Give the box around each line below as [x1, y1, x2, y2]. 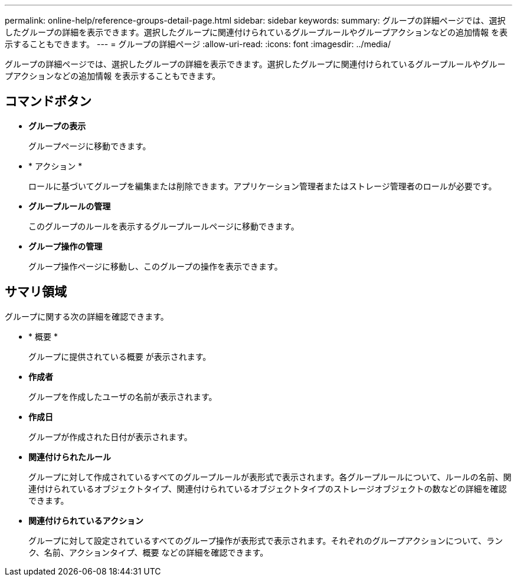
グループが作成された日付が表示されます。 [28, 431, 192, 442]
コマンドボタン [5, 94, 91, 109]
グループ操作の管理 [28, 241, 103, 251]
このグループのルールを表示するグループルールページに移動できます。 [28, 221, 299, 231]
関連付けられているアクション [28, 515, 143, 526]
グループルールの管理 [28, 201, 111, 211]
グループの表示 [28, 120, 86, 131]
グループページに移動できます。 [28, 140, 151, 151]
